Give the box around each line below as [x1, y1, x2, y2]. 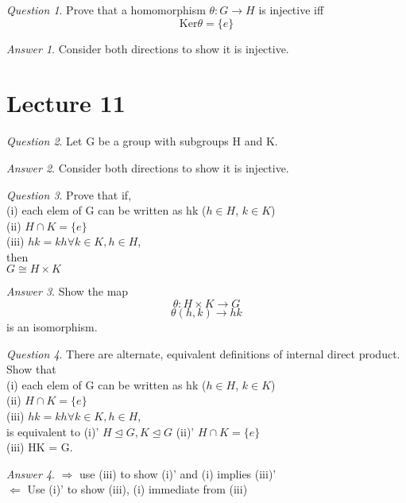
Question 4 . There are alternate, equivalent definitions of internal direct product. [6, 345, 400, 362]
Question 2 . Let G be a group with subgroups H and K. [6, 133, 278, 149]
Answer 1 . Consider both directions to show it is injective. [6, 40, 289, 56]
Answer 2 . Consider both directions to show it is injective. [6, 159, 289, 176]
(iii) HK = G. [6, 439, 73, 455]
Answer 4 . [6, 465, 55, 482]
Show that [6, 361, 56, 377]
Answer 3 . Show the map [6, 283, 129, 300]
